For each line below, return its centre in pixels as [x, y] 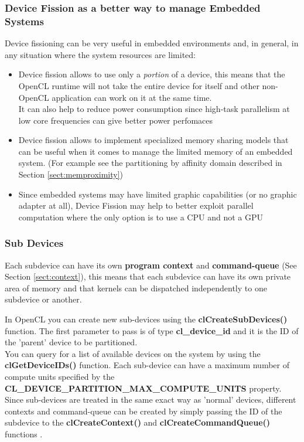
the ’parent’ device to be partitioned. [71, 342]
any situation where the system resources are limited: [100, 54]
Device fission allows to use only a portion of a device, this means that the [152, 74]
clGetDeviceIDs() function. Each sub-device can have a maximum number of [147, 365]
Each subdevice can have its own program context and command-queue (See [151, 265]
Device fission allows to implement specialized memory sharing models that [153, 140]
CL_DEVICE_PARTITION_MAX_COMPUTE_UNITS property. [143, 388]
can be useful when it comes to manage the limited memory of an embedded [156, 151]
